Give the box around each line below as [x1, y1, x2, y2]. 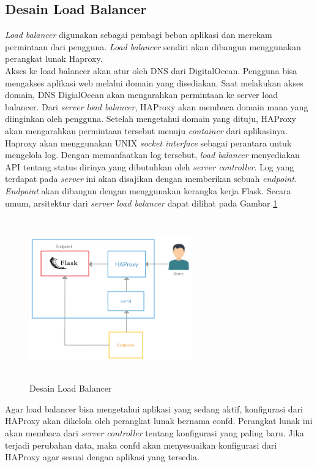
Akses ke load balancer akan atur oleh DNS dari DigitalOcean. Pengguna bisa [5, 64, 297, 77]
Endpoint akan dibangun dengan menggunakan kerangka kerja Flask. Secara [5, 184, 291, 197]
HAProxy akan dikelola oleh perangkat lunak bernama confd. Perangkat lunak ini [5, 414, 313, 427]
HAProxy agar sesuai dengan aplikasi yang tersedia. [5, 450, 200, 463]
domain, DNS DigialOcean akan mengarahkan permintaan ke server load [5, 88, 278, 101]
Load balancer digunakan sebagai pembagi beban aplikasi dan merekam [5, 28, 272, 41]
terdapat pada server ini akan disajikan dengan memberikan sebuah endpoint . [5, 172, 297, 185]
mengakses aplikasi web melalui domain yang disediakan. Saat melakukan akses [5, 76, 304, 89]
